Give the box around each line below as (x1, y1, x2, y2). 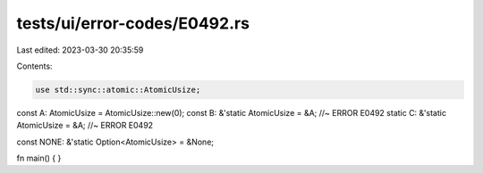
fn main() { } (16, 152, 62, 164)
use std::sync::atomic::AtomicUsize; (35, 85, 201, 95)
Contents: (16, 61, 53, 71)
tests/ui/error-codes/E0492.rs (16, 13, 250, 33)
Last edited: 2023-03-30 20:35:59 (16, 45, 144, 55)
